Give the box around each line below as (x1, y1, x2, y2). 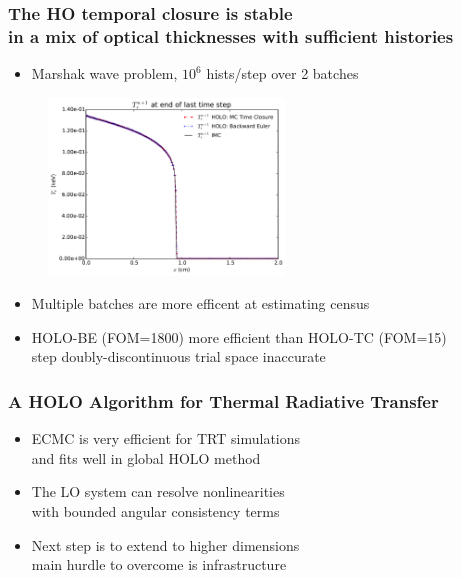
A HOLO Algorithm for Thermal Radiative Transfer (8, 388, 439, 413)
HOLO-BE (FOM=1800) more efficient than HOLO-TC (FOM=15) (31, 326, 447, 347)
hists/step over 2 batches (206, 63, 359, 84)
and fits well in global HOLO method (31, 447, 261, 468)
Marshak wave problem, (31, 63, 178, 84)
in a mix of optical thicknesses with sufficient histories (8, 23, 454, 48)
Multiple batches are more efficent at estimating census (31, 293, 370, 314)
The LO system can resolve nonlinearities (31, 481, 285, 502)
